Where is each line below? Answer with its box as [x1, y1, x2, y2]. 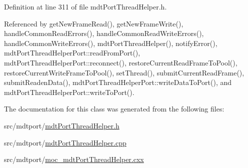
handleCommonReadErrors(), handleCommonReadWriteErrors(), [4, 28, 204, 38]
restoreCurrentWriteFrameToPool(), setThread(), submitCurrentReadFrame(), [4, 67, 244, 77]
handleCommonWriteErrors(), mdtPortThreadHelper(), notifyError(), [4, 37, 217, 48]
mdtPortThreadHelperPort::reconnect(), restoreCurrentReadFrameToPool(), [4, 57, 237, 67]
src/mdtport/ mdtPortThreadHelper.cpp [4, 137, 126, 147]
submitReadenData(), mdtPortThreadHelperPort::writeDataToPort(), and [4, 77, 231, 87]
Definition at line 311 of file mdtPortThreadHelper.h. [4, 1, 167, 11]
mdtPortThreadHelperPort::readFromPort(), [4, 47, 140, 58]
